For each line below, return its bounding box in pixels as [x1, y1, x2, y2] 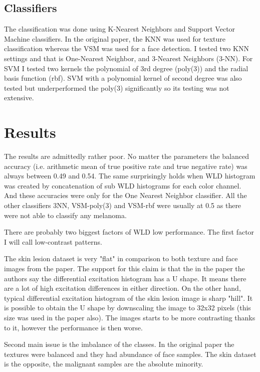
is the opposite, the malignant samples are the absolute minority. [4, 358, 203, 369]
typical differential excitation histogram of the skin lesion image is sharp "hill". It [4, 292, 253, 303]
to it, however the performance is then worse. [4, 322, 143, 332]
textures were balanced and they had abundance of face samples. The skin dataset [4, 348, 256, 359]
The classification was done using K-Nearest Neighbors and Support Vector [4, 24, 235, 34]
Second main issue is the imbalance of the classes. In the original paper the [4, 339, 234, 349]
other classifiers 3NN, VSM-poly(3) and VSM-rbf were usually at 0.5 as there [4, 200, 241, 211]
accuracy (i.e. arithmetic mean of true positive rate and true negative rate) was [4, 160, 247, 171]
